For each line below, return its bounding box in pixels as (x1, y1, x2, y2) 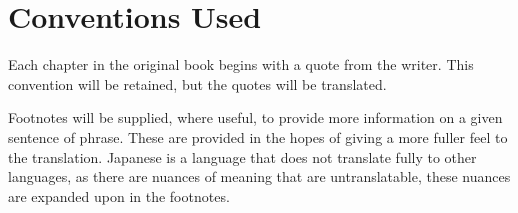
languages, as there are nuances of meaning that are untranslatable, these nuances (8, 166, 511, 187)
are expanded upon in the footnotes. (8, 185, 230, 206)
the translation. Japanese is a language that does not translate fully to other (8, 146, 477, 167)
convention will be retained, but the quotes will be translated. (8, 73, 387, 94)
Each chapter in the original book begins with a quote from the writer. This (8, 54, 474, 75)
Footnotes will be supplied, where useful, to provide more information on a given (8, 107, 503, 128)
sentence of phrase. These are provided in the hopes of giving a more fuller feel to (8, 126, 508, 147)
